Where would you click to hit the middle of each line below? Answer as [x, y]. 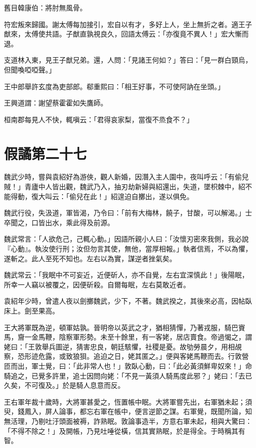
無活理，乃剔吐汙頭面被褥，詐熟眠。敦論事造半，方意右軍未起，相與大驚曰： [128, 421]
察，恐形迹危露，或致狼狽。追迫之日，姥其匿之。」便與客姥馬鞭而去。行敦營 [126, 356]
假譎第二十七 [46, 153]
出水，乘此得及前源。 [80, 222]
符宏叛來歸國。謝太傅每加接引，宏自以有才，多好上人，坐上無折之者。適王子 [128, 24]
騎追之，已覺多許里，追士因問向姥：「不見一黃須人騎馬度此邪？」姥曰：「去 [125, 375]
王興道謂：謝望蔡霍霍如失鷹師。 [56, 103]
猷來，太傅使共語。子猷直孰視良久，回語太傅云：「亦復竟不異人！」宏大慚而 [126, 34]
